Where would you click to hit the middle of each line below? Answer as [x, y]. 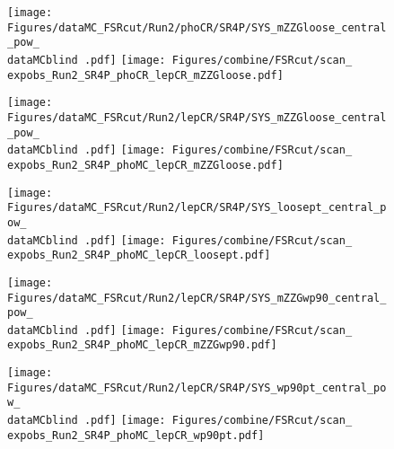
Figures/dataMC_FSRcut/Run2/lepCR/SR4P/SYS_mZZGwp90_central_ [197, 298]
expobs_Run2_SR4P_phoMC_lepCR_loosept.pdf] [139, 255]
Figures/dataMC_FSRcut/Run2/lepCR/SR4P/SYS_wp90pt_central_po [197, 387]
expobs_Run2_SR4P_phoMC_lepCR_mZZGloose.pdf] [145, 165]
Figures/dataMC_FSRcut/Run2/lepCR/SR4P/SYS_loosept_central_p [197, 208]
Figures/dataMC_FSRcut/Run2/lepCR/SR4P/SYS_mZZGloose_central [197, 117]
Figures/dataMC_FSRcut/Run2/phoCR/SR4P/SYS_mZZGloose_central [197, 27]
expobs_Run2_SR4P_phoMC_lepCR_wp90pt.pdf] [136, 435]
